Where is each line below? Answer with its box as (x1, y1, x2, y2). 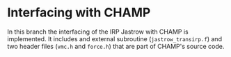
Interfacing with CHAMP (7, 5, 151, 21)
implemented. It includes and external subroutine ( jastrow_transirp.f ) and (7, 34, 223, 43)
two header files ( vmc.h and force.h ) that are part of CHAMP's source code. (7, 42, 225, 50)
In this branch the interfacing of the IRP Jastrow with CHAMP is (7, 27, 189, 36)
